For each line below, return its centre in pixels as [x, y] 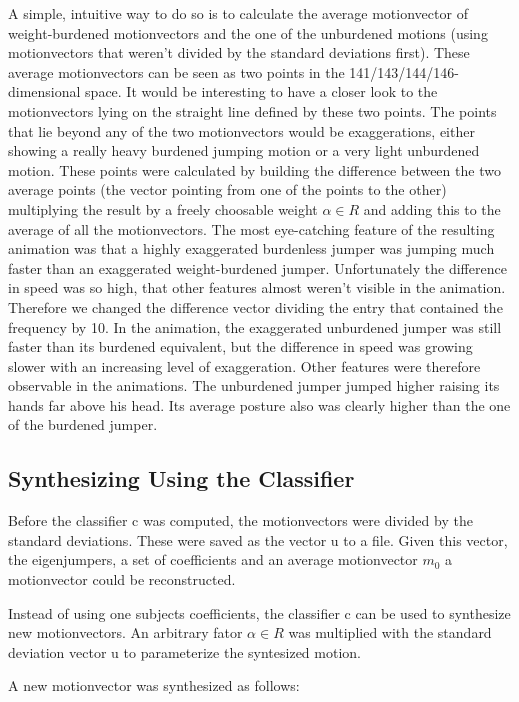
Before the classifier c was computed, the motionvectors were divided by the [240, 520]
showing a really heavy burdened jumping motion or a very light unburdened [244, 150]
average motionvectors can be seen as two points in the [176, 71]
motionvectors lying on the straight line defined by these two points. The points [252, 110]
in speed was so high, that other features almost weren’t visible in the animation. [257, 287]
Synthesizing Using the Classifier [181, 478]
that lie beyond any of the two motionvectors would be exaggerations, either [241, 130]
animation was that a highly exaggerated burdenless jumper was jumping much [251, 248]
